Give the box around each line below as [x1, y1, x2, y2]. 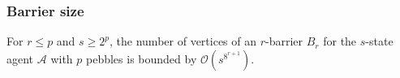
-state [365, 32, 394, 50]
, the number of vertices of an [110, 32, 257, 50]
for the [323, 32, 357, 50]
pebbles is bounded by [85, 50, 197, 67]
